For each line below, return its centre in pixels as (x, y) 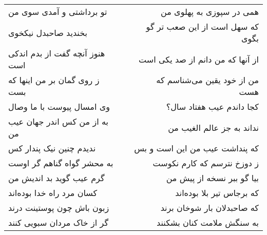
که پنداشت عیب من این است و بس (196, 148)
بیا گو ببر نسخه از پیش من (212, 178)
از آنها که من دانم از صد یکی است (199, 59)
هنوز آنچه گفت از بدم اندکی (57, 53)
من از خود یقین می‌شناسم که (207, 80)
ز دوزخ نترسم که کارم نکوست (206, 163)
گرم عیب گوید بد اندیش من (56, 178)
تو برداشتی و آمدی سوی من (58, 12)
